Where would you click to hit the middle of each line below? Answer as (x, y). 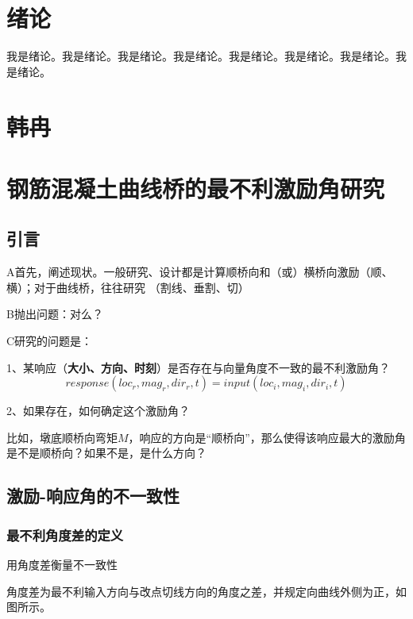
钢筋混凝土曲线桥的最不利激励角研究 (196, 188)
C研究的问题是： (50, 341)
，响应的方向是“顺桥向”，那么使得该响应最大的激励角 (267, 437)
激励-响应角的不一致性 (93, 496)
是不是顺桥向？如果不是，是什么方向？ (106, 453)
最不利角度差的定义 (65, 534)
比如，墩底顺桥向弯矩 (62, 437)
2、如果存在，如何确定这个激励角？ (98, 411)
